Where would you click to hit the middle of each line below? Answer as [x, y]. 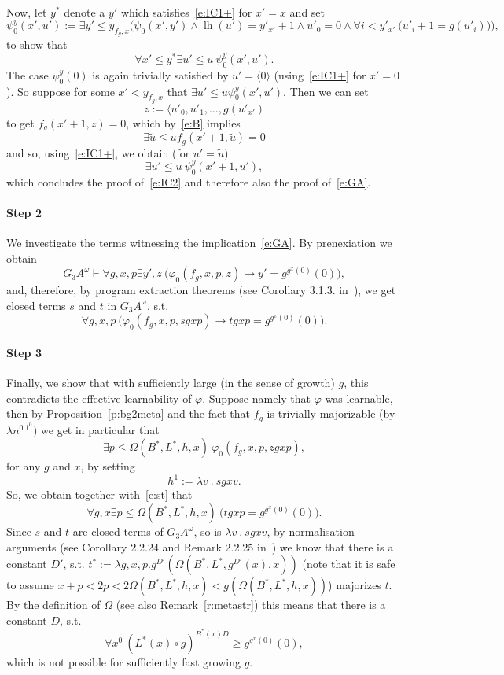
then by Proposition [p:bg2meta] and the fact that [128, 413]
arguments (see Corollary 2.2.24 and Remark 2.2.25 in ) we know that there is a [200, 546]
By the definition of [53, 605]
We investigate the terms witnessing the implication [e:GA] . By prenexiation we [199, 242]
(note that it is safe [349, 564]
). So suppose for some [61, 91]
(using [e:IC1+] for [320, 74]
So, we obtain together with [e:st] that [99, 494]
